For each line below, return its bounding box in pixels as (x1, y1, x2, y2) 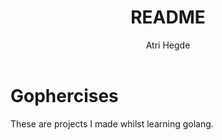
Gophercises (10, 84, 119, 107)
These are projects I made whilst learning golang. (10, 117, 214, 130)
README (130, 6, 206, 29)
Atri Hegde (145, 39, 191, 51)
